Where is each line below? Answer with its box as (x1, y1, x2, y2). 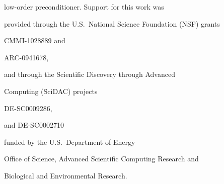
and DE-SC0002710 (4, 120, 64, 130)
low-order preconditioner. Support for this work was (4, 2, 164, 12)
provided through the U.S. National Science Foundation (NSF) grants (4, 18, 220, 29)
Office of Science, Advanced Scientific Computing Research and (4, 153, 199, 164)
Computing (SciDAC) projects (4, 85, 98, 96)
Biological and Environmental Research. (4, 170, 127, 180)
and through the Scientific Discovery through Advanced (4, 69, 175, 79)
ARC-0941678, (4, 52, 49, 62)
